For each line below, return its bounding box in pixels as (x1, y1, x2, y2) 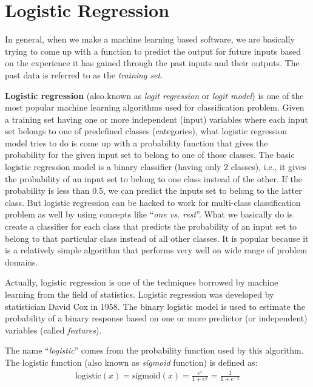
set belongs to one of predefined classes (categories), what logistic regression (5, 125, 288, 137)
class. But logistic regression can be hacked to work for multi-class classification (5, 196, 301, 208)
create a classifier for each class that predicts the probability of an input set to (5, 220, 297, 233)
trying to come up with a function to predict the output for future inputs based (5, 44, 301, 57)
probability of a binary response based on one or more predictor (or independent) (5, 312, 308, 324)
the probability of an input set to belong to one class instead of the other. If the (5, 172, 303, 185)
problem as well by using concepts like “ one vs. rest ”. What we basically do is (5, 208, 293, 221)
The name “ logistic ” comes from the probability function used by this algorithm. (5, 344, 304, 357)
